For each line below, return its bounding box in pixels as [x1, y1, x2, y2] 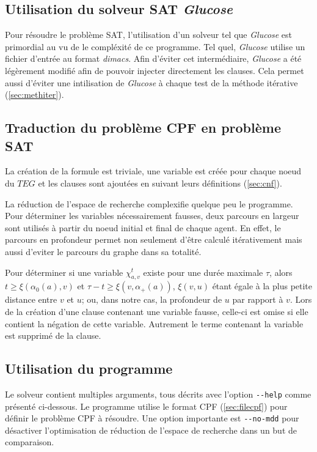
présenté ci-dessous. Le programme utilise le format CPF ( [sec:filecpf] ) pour [5, 399, 288, 412]
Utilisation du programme [5, 359, 173, 378]
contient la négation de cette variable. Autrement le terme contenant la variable [5, 317, 304, 330]
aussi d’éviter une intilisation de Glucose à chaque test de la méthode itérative [5, 76, 298, 89]
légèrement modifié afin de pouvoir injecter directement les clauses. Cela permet [5, 64, 304, 76]
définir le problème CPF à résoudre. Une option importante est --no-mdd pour [5, 412, 299, 424]
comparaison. [5, 435, 54, 448]
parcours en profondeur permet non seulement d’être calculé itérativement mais [5, 233, 302, 246]
